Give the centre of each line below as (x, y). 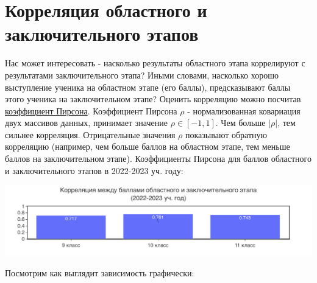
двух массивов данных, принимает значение (86, 123)
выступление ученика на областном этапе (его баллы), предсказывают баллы (148, 87)
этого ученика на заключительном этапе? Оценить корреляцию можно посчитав (153, 99)
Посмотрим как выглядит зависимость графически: (100, 273)
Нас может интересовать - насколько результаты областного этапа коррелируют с (155, 63)
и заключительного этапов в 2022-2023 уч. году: (94, 170)
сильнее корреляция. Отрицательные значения (90, 134)
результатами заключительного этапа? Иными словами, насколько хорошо (142, 75)
